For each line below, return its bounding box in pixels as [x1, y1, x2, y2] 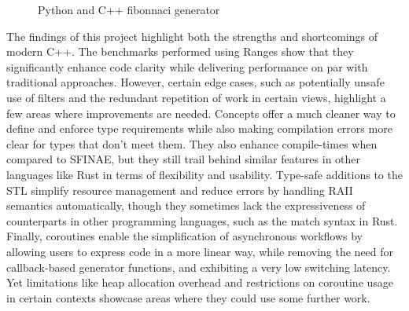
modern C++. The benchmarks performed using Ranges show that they [6, 43, 354, 60]
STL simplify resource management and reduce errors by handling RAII [6, 181, 353, 198]
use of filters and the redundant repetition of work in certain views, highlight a [6, 89, 386, 105]
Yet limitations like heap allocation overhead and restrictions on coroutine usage [6, 274, 394, 291]
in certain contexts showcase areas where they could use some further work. [6, 289, 370, 306]
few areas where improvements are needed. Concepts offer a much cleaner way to [6, 104, 396, 121]
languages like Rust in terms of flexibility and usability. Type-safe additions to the [6, 166, 403, 182]
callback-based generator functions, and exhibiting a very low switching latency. [6, 258, 391, 275]
